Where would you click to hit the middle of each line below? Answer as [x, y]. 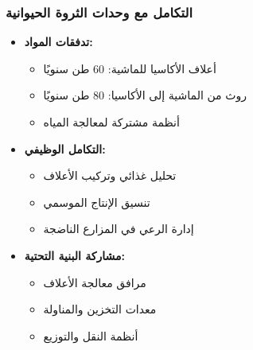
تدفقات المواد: [58, 42]
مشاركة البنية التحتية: [74, 255]
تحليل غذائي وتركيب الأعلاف [110, 175]
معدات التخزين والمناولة [100, 309]
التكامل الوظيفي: [65, 148]
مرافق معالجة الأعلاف [95, 282]
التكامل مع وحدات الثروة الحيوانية [99, 12]
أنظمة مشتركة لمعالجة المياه [111, 122]
